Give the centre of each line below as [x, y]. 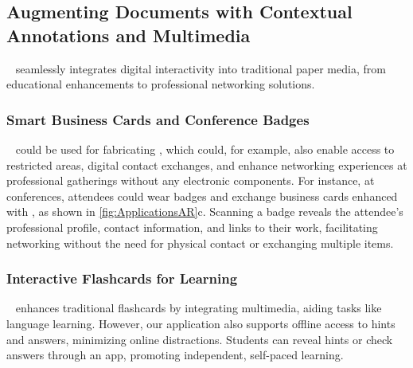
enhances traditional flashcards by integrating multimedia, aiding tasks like [199, 308]
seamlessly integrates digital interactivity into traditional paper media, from [201, 68]
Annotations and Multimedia [129, 35]
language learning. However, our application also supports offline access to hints [201, 323]
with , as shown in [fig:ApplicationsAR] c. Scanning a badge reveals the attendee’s [205, 211]
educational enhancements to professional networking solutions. [161, 84]
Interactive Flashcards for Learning [122, 278]
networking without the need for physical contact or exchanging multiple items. [200, 243]
